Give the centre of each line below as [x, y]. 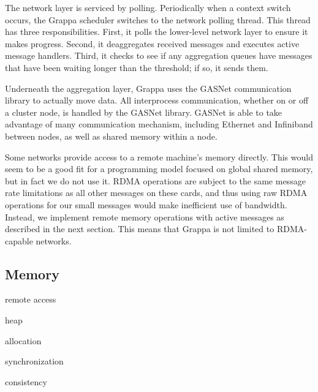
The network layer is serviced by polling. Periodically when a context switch [148, 7]
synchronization [34, 361]
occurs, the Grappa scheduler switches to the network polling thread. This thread [158, 19]
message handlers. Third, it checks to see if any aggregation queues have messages [159, 55]
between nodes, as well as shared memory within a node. [111, 136]
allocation [23, 340]
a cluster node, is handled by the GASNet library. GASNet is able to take [144, 112]
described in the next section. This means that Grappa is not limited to [140, 229]
